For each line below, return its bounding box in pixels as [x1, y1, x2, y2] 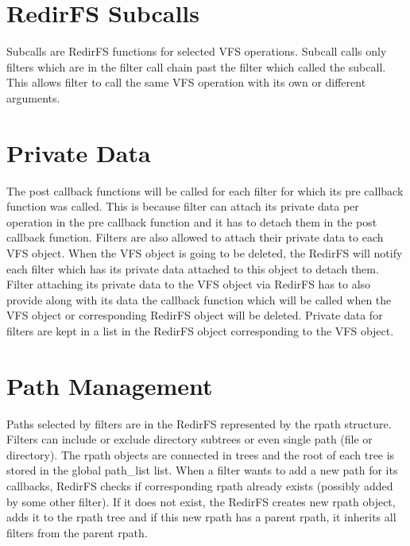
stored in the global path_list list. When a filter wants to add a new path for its [6, 462, 398, 478]
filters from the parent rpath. [6, 524, 148, 540]
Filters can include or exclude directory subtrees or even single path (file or [6, 431, 373, 447]
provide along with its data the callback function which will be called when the [6, 291, 392, 308]
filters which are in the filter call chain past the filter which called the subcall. [6, 58, 386, 75]
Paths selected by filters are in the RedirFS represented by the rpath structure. [6, 415, 392, 432]
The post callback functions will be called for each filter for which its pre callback [6, 182, 404, 199]
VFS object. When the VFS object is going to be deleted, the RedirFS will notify [6, 245, 403, 261]
